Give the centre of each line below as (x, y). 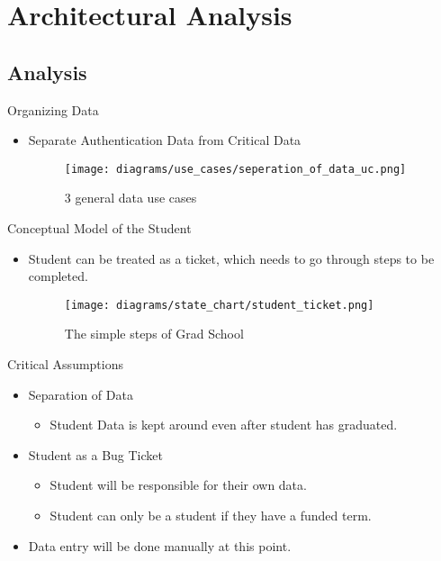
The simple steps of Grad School (154, 334)
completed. (58, 276)
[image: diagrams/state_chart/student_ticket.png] (219, 305)
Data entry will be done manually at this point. (160, 545)
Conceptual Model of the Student (99, 228)
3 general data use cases (130, 198)
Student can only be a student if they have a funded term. (211, 516)
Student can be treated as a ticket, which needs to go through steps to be (231, 258)
